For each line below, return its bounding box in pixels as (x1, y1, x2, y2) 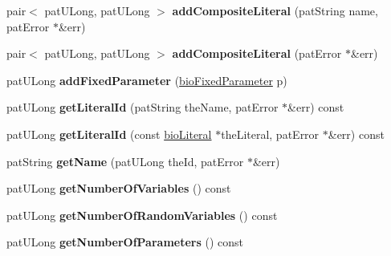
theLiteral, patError (221, 125, 320, 142)
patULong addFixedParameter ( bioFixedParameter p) (6, 71, 287, 88)
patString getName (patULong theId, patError (6, 152, 244, 169)
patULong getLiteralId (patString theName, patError (6, 99, 279, 116)
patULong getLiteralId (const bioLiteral (6, 125, 212, 142)
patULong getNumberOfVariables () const (6, 180, 231, 197)
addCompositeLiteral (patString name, (172, 2, 378, 18)
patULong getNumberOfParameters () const (6, 234, 244, 250)
